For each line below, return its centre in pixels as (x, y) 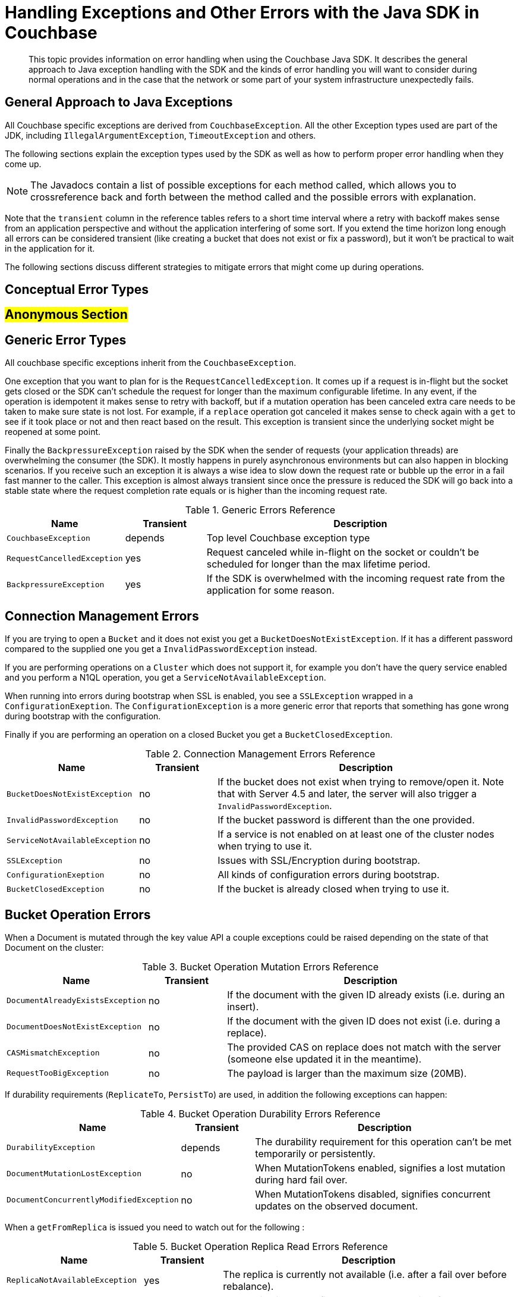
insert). (243, 1006)
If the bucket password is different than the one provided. (346, 820)
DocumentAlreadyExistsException (76, 1001)
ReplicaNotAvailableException (72, 1280)
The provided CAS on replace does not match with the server (364, 1047)
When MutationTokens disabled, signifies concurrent (373, 1194)
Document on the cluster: (54, 947)
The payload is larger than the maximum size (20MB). (347, 1073)
